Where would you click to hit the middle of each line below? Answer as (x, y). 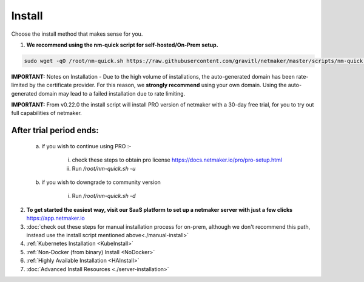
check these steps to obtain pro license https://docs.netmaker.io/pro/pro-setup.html (177, 160)
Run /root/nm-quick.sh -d (104, 196)
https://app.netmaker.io (56, 218)
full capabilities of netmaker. (46, 113)
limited (20, 85)
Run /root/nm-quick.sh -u (104, 168)
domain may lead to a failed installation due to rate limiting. (112, 93)
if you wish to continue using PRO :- (86, 146)
